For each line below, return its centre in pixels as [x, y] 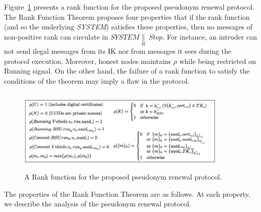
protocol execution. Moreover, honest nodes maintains [88, 61]
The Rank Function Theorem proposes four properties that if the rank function [127, 16]
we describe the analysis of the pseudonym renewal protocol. [98, 204]
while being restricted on [218, 61]
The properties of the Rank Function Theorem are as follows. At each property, [127, 193]
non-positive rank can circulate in [56, 36]
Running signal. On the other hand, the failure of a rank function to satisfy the [127, 71]
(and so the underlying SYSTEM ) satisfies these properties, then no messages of [128, 27]
